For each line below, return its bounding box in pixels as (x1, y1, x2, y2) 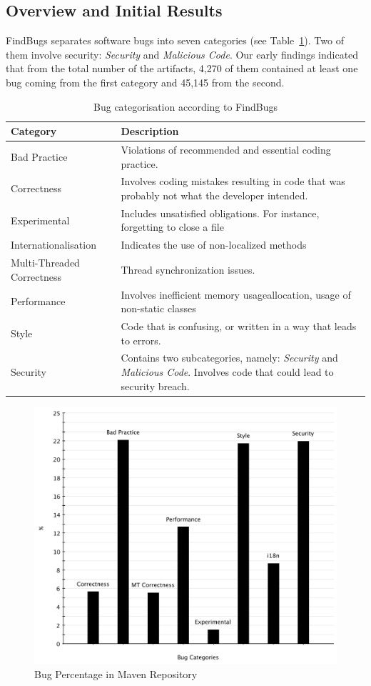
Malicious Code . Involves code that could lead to (121, 364, 334, 379)
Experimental (11, 212, 70, 227)
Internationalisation (11, 237, 96, 252)
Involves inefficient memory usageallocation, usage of (121, 287, 351, 302)
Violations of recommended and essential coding (121, 142, 331, 157)
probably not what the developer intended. (121, 188, 308, 203)
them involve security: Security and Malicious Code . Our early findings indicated (6, 46, 359, 61)
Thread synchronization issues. (121, 262, 255, 277)
